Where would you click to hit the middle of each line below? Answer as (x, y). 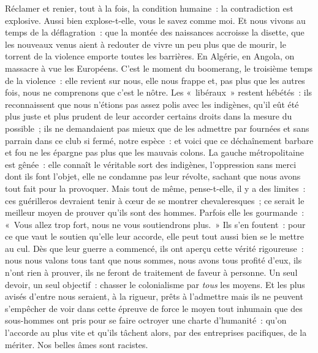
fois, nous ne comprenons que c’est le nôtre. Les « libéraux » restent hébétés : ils (159, 92)
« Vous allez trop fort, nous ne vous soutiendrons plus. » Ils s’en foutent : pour (155, 224)
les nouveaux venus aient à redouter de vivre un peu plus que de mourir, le (146, 44)
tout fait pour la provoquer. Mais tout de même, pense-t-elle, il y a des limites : (155, 188)
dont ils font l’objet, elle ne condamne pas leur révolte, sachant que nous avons (153, 176)
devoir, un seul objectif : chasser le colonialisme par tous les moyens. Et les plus (155, 284)
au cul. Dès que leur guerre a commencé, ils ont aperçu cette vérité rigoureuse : (154, 248)
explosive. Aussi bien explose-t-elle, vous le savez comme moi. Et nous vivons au (155, 20)
